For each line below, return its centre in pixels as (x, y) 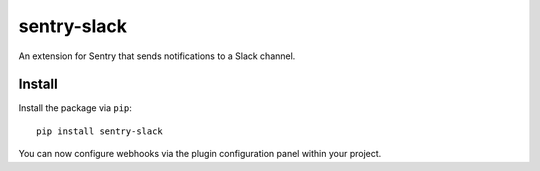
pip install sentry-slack (100, 131)
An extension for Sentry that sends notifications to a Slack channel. (157, 56)
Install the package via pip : (75, 108)
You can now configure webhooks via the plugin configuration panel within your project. (200, 154)
